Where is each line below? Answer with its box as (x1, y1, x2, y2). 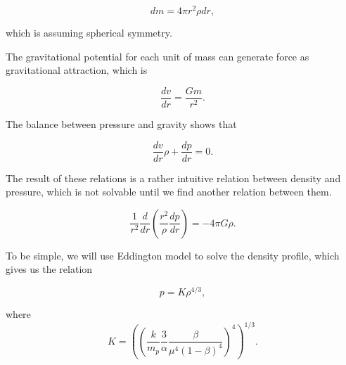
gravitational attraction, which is (6, 63, 148, 77)
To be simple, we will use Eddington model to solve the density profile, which (6, 248, 340, 262)
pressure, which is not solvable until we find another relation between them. (6, 184, 332, 199)
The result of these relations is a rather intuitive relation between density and (6, 170, 341, 185)
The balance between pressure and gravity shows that (6, 116, 237, 131)
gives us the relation (6, 262, 93, 276)
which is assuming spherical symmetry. (6, 25, 172, 40)
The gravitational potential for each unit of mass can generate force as (6, 49, 309, 63)
